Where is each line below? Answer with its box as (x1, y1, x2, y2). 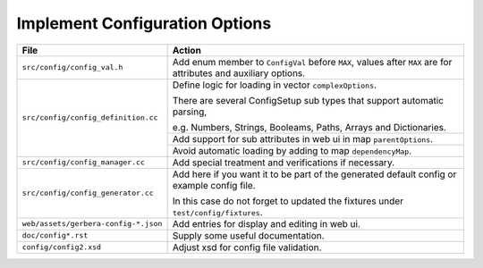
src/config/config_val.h (21, 63, 123, 72)
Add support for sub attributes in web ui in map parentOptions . (172, 132, 434, 145)
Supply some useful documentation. (172, 229, 326, 241)
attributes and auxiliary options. (172, 67, 306, 80)
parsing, (172, 105, 208, 118)
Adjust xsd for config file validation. (172, 241, 322, 254)
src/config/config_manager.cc (21, 157, 145, 167)
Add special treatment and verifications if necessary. (172, 156, 395, 169)
